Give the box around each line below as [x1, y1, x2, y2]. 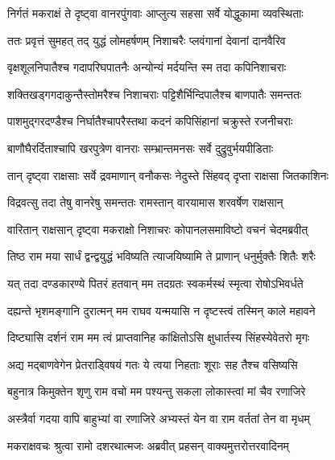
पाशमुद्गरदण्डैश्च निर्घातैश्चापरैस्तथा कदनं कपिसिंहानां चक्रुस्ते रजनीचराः [7, 113, 293, 129]
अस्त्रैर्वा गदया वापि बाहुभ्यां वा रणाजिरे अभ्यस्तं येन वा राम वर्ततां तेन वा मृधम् [7, 409, 310, 426]
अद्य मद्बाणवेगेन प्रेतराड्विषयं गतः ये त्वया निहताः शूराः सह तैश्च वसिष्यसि [7, 355, 298, 372]
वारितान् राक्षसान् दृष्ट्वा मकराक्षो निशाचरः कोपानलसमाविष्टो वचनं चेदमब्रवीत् [7, 220, 308, 237]
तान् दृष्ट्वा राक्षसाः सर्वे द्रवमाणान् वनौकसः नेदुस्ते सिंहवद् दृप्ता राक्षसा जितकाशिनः [7, 166, 329, 183]
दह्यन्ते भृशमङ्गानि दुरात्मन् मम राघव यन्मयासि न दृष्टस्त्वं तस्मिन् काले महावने [7, 302, 316, 318]
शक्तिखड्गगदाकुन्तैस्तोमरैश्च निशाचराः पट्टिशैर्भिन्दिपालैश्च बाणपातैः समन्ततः [7, 85, 302, 102]
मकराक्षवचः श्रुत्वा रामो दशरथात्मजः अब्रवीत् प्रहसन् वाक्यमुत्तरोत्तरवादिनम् [7, 437, 289, 454]
